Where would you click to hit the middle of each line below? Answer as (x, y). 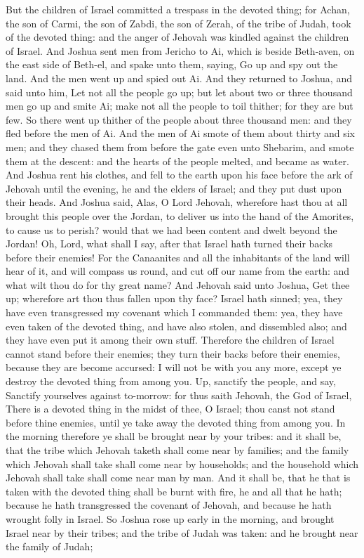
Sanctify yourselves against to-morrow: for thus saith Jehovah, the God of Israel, (179, 395)
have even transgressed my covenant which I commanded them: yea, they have (174, 312)
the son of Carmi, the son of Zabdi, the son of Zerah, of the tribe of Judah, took (178, 23)
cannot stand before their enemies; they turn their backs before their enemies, (173, 353)
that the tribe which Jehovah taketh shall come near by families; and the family (177, 450)
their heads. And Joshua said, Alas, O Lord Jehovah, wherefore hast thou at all (177, 202)
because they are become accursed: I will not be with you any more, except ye (174, 367)
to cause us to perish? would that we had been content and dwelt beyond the (171, 229)
